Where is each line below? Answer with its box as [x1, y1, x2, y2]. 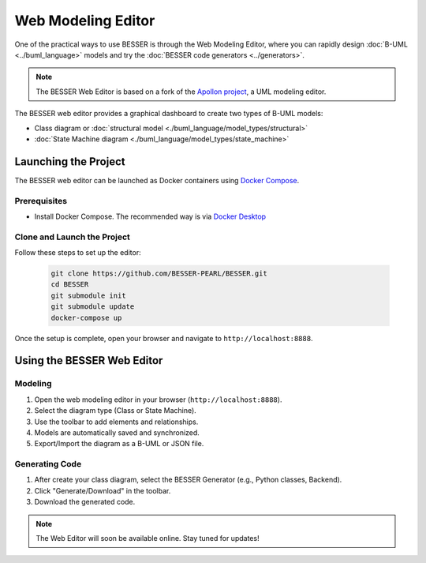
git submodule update [50, 302, 135, 311]
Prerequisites [14, 195, 67, 206]
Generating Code [14, 459, 82, 470]
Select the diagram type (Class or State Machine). [34, 406, 196, 415]
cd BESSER [50, 280, 89, 289]
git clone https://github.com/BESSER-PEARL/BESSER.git [50, 269, 267, 278]
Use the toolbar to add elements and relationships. [34, 417, 199, 426]
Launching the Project [14, 155, 125, 168]
